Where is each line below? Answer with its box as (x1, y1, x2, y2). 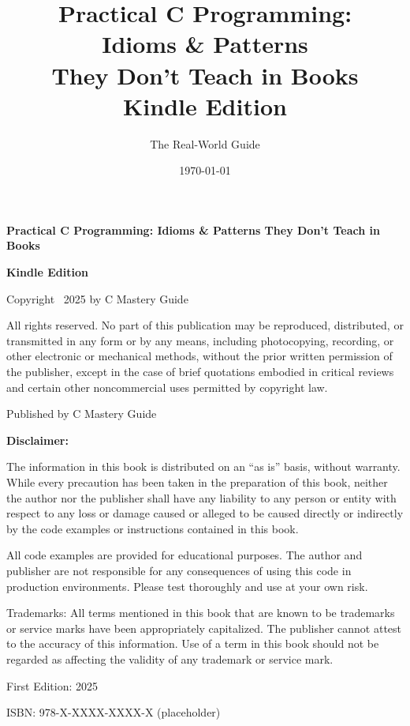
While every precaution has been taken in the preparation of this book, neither (6, 474, 388, 490)
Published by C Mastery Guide (6, 405, 157, 422)
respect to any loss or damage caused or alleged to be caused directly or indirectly (6, 505, 404, 521)
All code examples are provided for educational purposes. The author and (6, 547, 363, 563)
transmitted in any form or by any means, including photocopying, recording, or (6, 332, 394, 348)
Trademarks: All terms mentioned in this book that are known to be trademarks (6, 604, 395, 621)
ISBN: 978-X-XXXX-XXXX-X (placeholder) (6, 704, 221, 720)
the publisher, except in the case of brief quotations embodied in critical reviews (6, 363, 394, 380)
